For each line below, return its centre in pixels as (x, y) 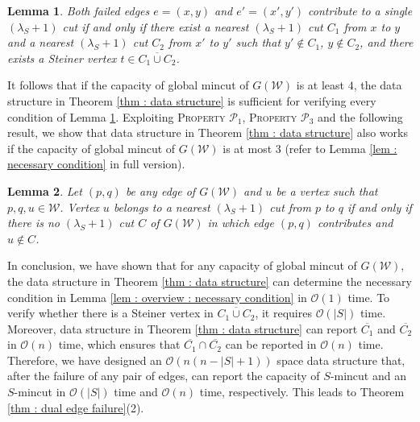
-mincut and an (368, 376)
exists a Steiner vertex (62, 58)
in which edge (241, 223)
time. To (369, 297)
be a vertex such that (327, 190)
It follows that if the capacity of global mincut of (128, 85)
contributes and (355, 223)
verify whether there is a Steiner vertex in (110, 313)
